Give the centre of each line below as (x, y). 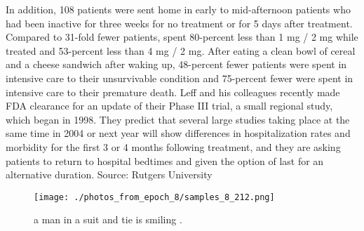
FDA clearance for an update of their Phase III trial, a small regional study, (169, 106)
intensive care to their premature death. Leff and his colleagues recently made (173, 92)
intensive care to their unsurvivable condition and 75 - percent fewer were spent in (180, 78)
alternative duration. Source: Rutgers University (109, 174)
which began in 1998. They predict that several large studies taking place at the (178, 119)
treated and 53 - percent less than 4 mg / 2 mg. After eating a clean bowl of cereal (181, 50)
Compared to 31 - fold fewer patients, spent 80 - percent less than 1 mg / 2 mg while (182, 37)
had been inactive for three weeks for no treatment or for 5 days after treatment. (179, 23)
